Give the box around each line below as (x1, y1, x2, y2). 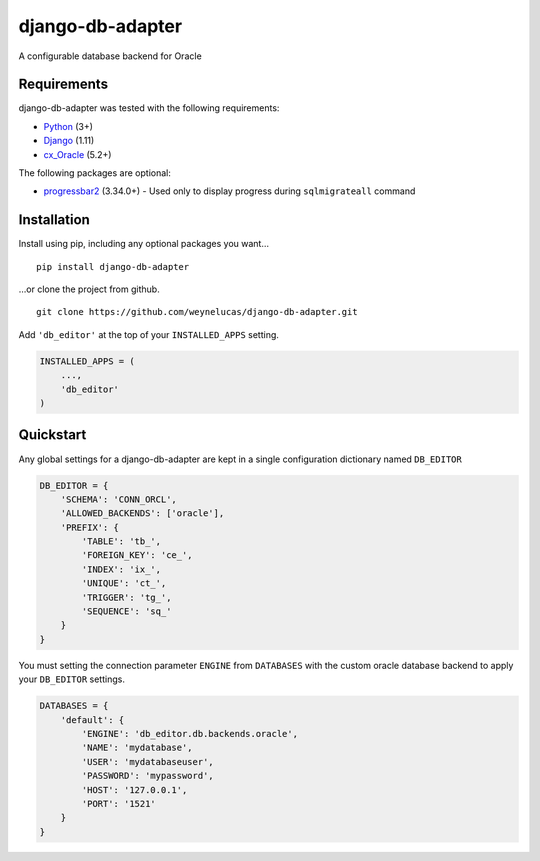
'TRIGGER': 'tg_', (81, 591, 172, 603)
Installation (18, 211, 90, 229)
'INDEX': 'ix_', (81, 563, 162, 575)
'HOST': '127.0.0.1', (81, 784, 188, 795)
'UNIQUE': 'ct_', (81, 578, 167, 589)
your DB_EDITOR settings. (18, 673, 125, 685)
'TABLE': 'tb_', (81, 536, 162, 547)
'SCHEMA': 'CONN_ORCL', (60, 493, 177, 505)
